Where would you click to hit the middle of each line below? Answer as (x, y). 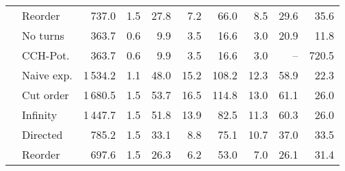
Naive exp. (47, 75)
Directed (42, 134)
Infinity (40, 115)
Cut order (46, 95)
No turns (43, 35)
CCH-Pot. (46, 55)
